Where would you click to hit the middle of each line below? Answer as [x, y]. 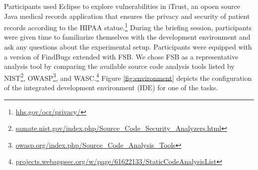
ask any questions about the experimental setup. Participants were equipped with [128, 47]
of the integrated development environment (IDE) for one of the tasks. [111, 87]
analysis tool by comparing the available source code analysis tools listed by [119, 66]
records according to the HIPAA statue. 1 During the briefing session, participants [128, 27]
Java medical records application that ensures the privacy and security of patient [127, 16]
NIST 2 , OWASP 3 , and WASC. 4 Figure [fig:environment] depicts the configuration [128, 77]
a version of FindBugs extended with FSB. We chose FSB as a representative [121, 56]
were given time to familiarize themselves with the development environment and [127, 37]
